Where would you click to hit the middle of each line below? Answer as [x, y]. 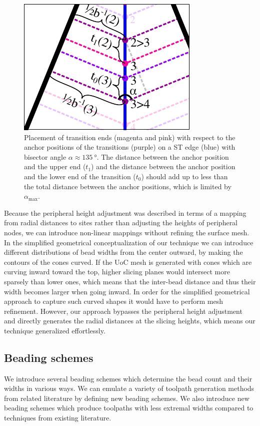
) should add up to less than [184, 176]
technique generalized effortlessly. [55, 330]
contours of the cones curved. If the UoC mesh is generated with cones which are [128, 262]
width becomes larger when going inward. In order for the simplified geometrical [127, 291]
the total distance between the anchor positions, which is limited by [128, 186]
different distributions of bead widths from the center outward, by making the [123, 252]
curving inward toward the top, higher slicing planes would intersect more [117, 272]
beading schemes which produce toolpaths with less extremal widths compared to [129, 408]
